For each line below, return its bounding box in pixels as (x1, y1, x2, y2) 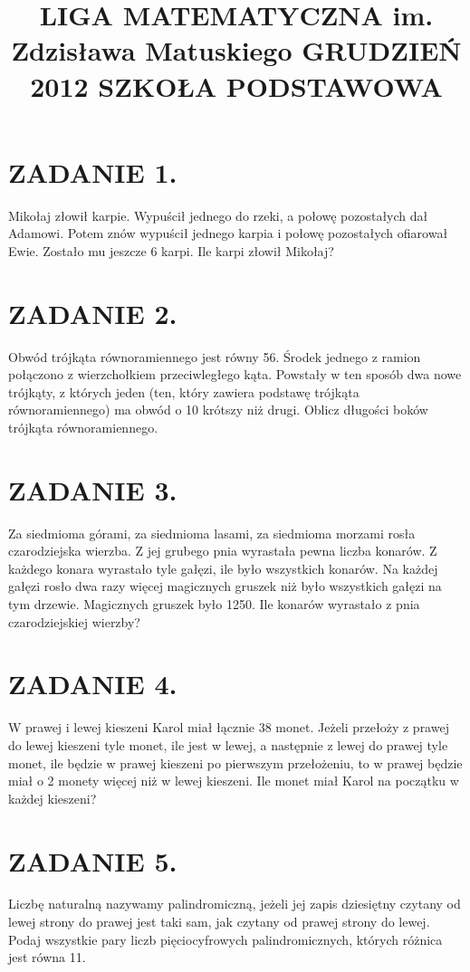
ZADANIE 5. (8, 842, 177, 879)
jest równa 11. (8, 948, 86, 967)
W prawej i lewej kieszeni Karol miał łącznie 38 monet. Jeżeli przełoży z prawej (8, 718, 449, 737)
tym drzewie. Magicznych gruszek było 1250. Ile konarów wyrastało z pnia (8, 595, 420, 614)
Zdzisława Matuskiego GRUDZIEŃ (11, 32, 462, 69)
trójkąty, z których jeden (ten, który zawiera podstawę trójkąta (8, 382, 360, 401)
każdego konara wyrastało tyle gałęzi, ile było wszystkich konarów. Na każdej (8, 558, 438, 577)
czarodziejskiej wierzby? (8, 612, 140, 631)
